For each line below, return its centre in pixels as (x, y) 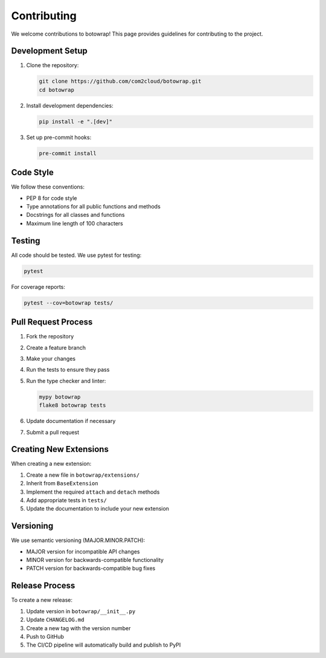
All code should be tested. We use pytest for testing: (76, 255)
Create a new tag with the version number (78, 628)
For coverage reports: (38, 286)
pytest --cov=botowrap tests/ (69, 303)
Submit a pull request (53, 432)
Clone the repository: (53, 65)
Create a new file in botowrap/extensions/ (83, 475)
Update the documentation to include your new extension (97, 509)
